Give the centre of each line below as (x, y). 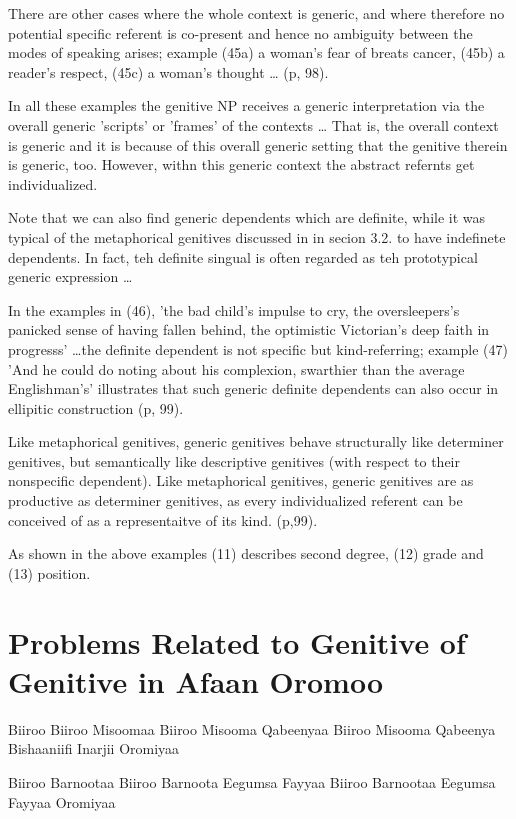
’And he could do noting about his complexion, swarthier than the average (236, 368)
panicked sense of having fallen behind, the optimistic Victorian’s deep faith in (249, 329)
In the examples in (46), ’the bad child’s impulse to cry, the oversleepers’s (234, 309)
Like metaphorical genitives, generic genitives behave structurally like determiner (256, 441)
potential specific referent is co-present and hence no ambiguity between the (240, 32)
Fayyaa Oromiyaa (62, 801)
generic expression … (70, 276)
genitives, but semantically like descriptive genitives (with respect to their (234, 460)
